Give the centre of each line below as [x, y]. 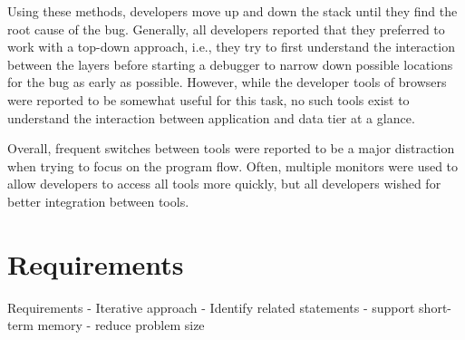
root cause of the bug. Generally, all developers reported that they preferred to [226, 29]
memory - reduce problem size [121, 325]
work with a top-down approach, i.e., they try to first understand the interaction [231, 47]
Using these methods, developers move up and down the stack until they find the [232, 11]
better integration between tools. [98, 201]
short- [435, 307]
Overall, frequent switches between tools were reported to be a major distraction [231, 148]
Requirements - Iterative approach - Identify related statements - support [211, 307]
